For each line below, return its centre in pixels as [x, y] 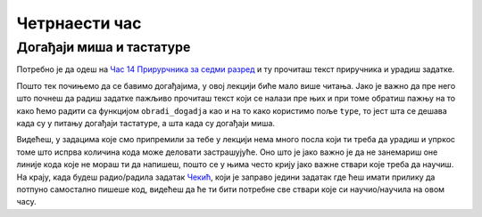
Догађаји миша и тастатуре [104, 47]
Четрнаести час [79, 23]
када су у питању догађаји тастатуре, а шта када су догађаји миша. [146, 123]
